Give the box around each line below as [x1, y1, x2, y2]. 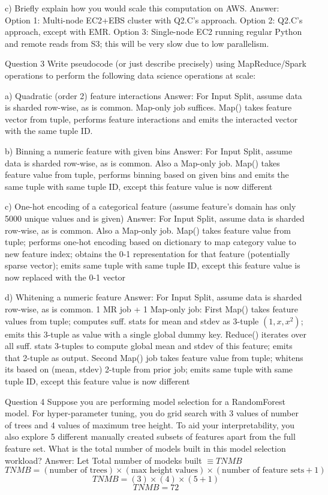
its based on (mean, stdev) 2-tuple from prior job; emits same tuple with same [5, 363, 293, 375]
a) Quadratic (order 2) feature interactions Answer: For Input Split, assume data [5, 89, 302, 102]
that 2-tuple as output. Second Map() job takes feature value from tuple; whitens [5, 351, 303, 363]
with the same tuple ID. [5, 124, 93, 137]
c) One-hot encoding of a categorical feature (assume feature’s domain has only [5, 200, 296, 213]
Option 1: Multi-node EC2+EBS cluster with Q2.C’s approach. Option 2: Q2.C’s [5, 13, 303, 26]
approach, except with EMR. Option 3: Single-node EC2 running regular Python [5, 25, 302, 38]
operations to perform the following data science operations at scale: [5, 68, 256, 81]
